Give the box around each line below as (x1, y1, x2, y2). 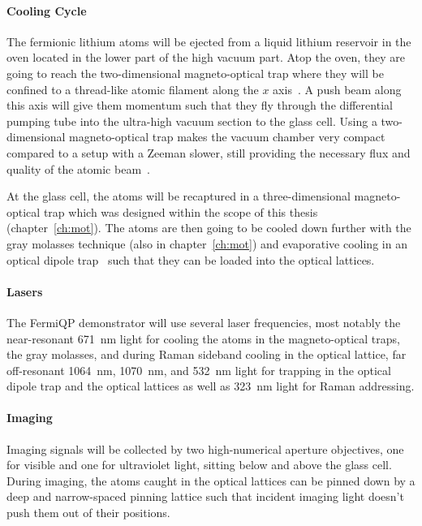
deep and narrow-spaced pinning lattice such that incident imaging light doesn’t (6, 488, 404, 505)
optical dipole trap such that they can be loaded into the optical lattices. (6, 251, 375, 268)
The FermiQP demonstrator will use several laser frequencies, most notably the (6, 313, 401, 330)
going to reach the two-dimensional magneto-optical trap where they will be (6, 64, 384, 81)
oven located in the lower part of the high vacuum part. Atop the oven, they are (6, 49, 405, 66)
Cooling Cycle (6, 2, 87, 19)
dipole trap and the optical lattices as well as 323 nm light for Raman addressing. (6, 377, 415, 394)
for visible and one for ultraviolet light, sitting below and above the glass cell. (6, 456, 392, 473)
